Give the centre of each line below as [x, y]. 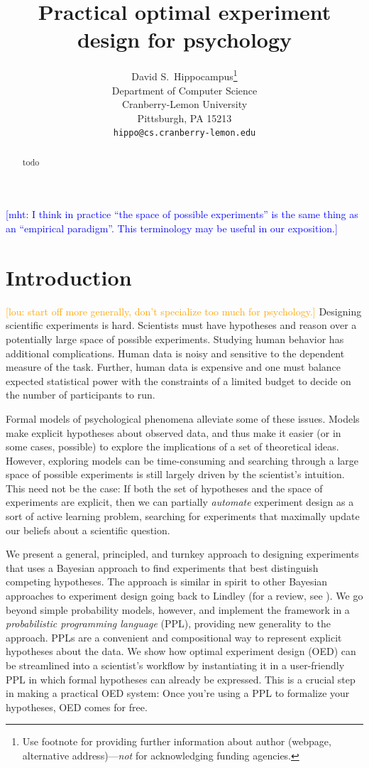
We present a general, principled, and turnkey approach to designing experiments [182, 554]
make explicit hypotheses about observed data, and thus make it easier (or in [174, 432]
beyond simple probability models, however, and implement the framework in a [178, 609]
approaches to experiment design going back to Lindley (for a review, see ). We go [184, 596]
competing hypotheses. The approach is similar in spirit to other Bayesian [167, 582]
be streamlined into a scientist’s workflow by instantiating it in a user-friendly [175, 665]
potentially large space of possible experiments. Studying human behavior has [175, 339]
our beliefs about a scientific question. [88, 530]
